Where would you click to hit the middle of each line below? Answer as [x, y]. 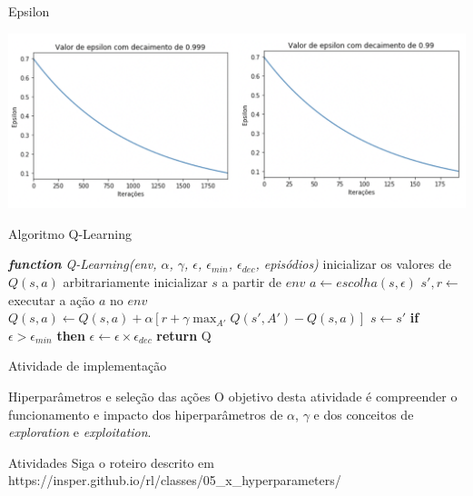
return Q [184, 335]
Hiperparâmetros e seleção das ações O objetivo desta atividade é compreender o [233, 396]
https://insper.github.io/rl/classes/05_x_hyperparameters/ [175, 480]
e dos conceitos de [364, 414]
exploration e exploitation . [80, 432]
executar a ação [52, 299]
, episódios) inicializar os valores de [353, 264]
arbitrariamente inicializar [135, 282]
